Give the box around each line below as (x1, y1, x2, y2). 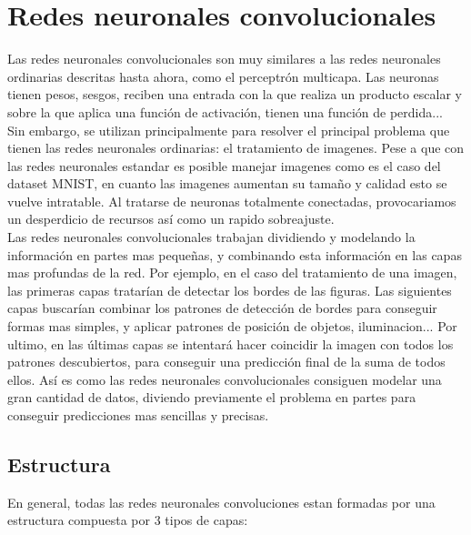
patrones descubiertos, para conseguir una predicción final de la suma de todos (7, 352, 446, 371)
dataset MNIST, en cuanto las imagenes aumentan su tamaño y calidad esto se (7, 174, 447, 193)
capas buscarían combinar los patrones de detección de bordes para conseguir (7, 298, 437, 318)
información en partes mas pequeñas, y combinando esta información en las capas (7, 245, 462, 264)
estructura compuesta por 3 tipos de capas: (7, 510, 248, 530)
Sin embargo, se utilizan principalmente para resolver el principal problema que (7, 120, 450, 139)
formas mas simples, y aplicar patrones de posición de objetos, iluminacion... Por (7, 317, 457, 336)
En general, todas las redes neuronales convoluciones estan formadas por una (7, 492, 436, 511)
